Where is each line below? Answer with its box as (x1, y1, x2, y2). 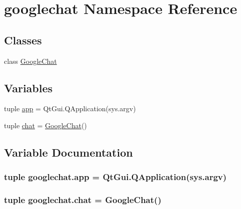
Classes (4, 32, 42, 47)
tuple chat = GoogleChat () (4, 120, 87, 130)
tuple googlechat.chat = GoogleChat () (4, 194, 161, 206)
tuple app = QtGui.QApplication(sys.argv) (4, 103, 136, 114)
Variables (4, 80, 53, 95)
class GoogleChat (4, 55, 57, 66)
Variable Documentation (4, 144, 133, 160)
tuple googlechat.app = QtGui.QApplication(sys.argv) (4, 171, 227, 183)
